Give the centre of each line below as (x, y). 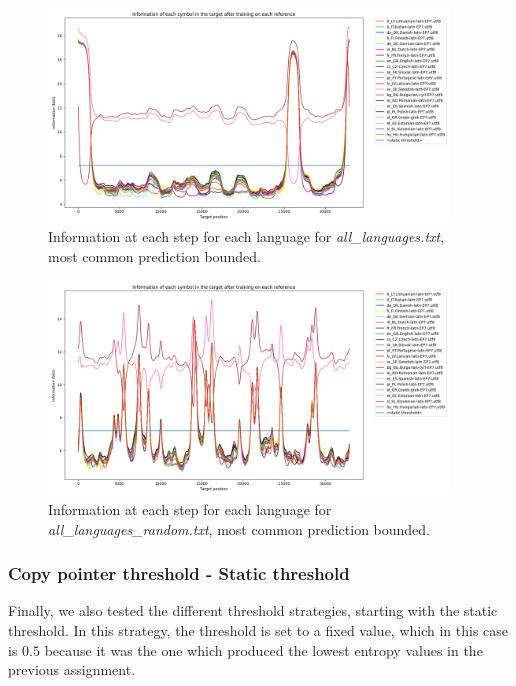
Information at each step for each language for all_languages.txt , (246, 236)
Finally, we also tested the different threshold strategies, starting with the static (253, 610)
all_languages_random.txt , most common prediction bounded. (239, 528)
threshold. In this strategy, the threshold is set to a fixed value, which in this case (258, 629)
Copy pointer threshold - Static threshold (179, 573)
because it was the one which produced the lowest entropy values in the (263, 649)
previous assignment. (72, 669)
